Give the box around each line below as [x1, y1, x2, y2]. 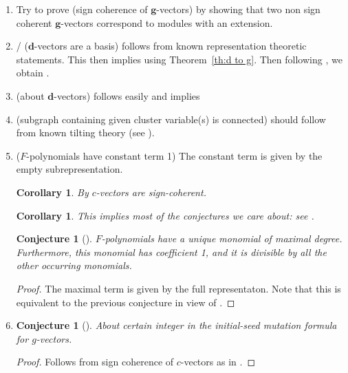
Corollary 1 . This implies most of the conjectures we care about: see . [16, 208, 314, 222]
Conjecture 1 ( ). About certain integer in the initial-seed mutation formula [16, 318, 337, 332]
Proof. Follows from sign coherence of [16, 354, 174, 369]
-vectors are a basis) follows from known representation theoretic [34, 39, 307, 53]
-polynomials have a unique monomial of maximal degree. [101, 231, 342, 246]
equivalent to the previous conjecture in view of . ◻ [16, 295, 235, 309]
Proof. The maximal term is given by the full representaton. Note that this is [16, 281, 341, 295]
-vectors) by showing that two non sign [156, 2, 320, 16]
